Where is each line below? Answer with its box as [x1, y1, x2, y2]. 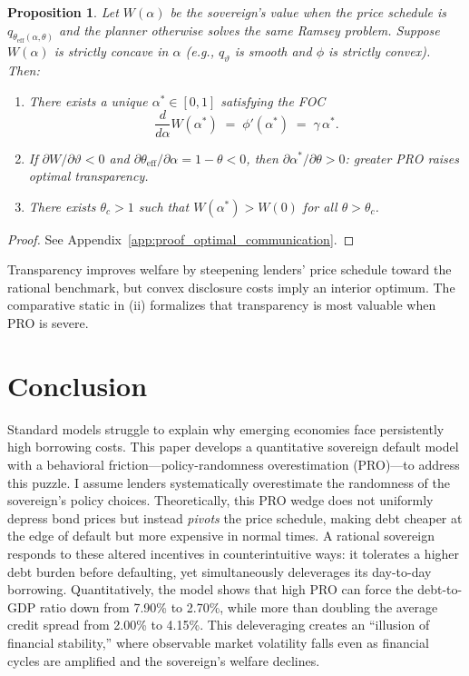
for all [302, 196, 337, 215]
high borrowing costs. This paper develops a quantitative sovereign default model [7, 437, 459, 456]
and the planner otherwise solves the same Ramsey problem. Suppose [59, 20, 440, 39]
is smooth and [234, 42, 312, 61]
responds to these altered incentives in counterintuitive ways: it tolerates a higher [7, 543, 460, 562]
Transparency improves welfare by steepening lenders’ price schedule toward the [7, 260, 452, 279]
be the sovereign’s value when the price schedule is [170, 3, 447, 21]
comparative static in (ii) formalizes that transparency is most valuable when [7, 295, 436, 314]
